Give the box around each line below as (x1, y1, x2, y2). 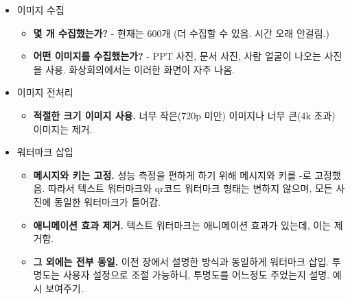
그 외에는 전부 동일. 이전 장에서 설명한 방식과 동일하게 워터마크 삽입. (33, 254, 329, 268)
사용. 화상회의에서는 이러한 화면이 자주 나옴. (45, 62, 235, 76)
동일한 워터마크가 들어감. (54, 194, 161, 208)
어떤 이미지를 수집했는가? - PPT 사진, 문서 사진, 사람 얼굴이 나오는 (33, 49, 321, 63)
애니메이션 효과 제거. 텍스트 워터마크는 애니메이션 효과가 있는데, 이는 (33, 217, 331, 232)
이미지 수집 (16, 3, 65, 16)
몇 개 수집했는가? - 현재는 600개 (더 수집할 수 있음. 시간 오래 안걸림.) (33, 25, 329, 40)
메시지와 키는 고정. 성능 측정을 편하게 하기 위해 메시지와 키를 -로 (33, 167, 312, 182)
